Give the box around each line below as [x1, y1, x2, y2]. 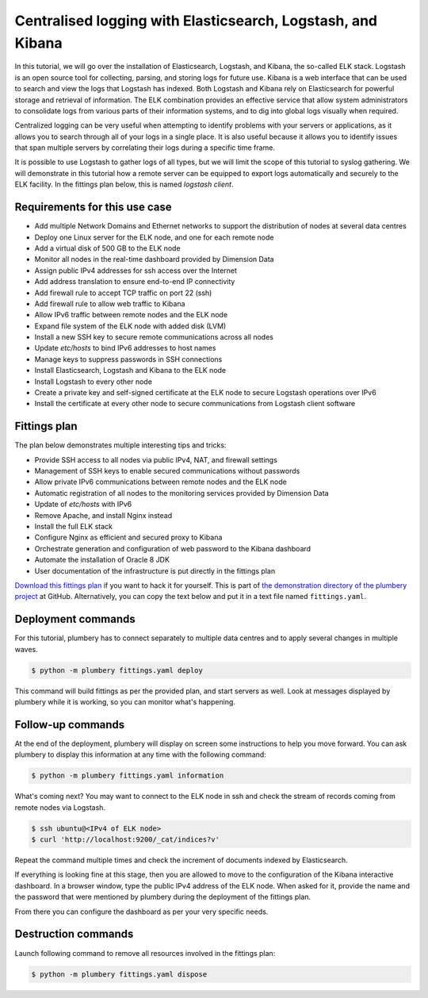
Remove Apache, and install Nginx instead [34, 510, 173, 520]
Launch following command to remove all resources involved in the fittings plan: [14, 948, 276, 958]
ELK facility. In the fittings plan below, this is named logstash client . [14, 179, 234, 190]
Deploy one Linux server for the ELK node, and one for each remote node [34, 232, 274, 242]
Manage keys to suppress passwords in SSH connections [34, 354, 223, 364]
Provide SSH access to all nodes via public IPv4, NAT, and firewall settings [34, 455, 277, 464]
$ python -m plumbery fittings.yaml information [31, 771, 224, 781]
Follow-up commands [14, 718, 125, 731]
